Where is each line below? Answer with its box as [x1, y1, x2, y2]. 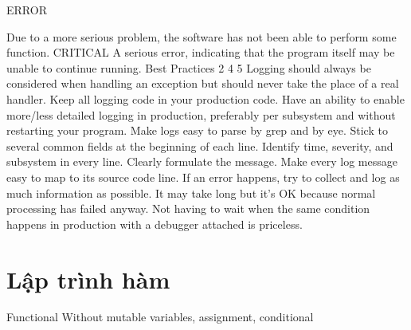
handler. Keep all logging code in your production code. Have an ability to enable [6, 90, 405, 107]
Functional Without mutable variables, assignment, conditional [6, 308, 314, 325]
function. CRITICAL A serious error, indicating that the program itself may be [6, 44, 395, 61]
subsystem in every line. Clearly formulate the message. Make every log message [6, 153, 397, 170]
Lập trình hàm [6, 262, 170, 295]
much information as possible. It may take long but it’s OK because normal [6, 184, 376, 201]
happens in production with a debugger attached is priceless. [6, 215, 303, 232]
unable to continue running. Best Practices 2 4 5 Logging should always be [6, 59, 371, 76]
